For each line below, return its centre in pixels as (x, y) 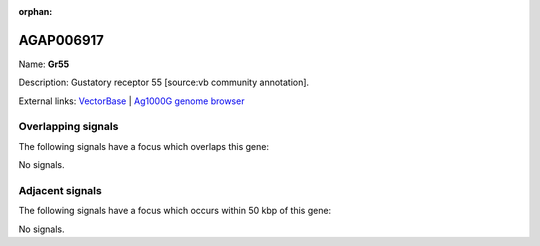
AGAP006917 (61, 40)
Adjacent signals (60, 190)
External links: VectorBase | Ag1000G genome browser (131, 101)
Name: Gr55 (44, 64)
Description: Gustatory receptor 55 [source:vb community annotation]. (164, 82)
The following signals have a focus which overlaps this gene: (144, 146)
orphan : (35, 11)
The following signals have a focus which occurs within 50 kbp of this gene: (175, 211)
